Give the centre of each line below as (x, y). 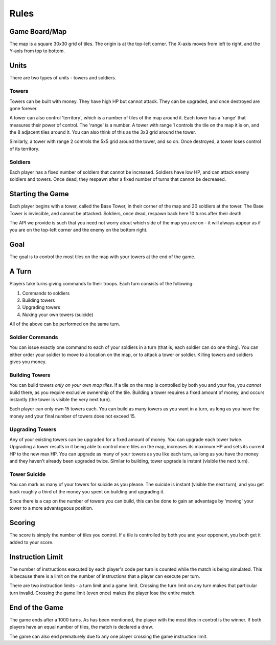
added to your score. (31, 542)
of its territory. (25, 149)
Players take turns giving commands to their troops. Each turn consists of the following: (101, 284)
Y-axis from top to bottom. (37, 51)
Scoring (22, 523)
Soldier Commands (34, 337)
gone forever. (24, 108)
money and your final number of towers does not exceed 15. (73, 416)
